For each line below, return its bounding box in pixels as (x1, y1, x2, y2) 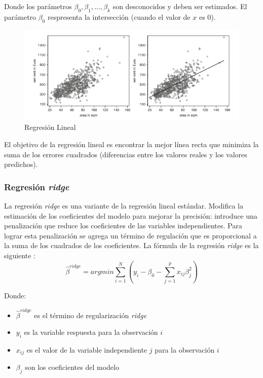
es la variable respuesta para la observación (24, 327, 158, 337)
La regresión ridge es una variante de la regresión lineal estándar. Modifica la (4, 200, 243, 211)
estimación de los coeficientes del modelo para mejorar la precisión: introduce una (4, 210, 257, 221)
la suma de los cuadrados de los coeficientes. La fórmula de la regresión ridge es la (4, 240, 259, 251)
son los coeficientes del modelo (25, 362, 119, 372)
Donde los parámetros (4, 1, 72, 11)
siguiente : (4, 250, 35, 260)
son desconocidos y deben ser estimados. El (112, 1, 247, 11)
